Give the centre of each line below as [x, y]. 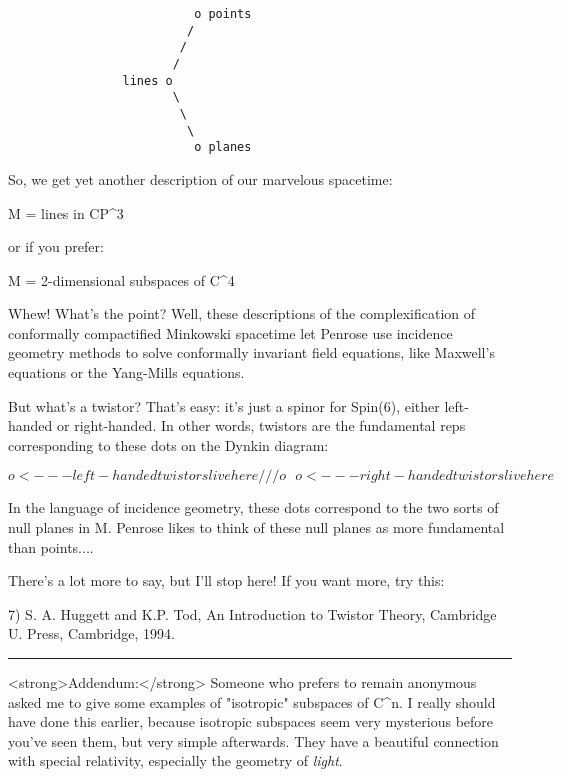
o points [223, 14]
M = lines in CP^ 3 [66, 212]
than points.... [51, 546]
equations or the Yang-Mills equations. [126, 372]
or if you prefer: [56, 246]
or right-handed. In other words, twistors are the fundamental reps [261, 425]
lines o [147, 80]
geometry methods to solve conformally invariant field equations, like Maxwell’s [251, 352]
